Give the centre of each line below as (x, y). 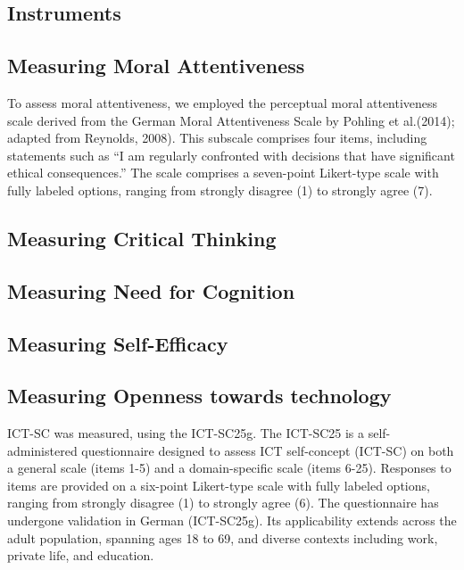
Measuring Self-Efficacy (118, 343)
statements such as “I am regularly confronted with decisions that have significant (231, 155)
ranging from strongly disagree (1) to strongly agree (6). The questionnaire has (223, 503)
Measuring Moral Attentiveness (156, 66)
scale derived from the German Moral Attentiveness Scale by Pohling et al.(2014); (231, 120)
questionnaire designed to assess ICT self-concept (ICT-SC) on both (268, 450)
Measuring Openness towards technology (199, 396)
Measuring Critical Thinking (142, 238)
